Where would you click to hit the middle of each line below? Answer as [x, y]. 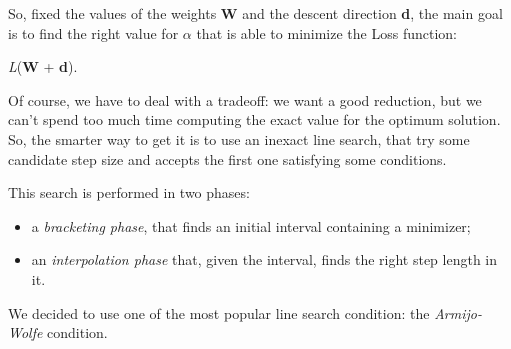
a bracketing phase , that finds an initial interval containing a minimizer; [251, 225]
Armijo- [458, 312]
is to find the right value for [93, 32]
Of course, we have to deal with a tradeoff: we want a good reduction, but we [245, 99]
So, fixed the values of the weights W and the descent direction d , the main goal [255, 13]
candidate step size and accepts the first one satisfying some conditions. [227, 158]
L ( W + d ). [43, 66]
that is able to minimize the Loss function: [326, 32]
